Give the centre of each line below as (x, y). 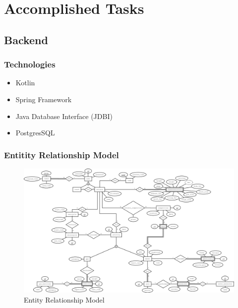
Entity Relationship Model (64, 299)
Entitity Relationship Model (61, 154)
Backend (26, 39)
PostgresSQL (35, 133)
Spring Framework (44, 99)
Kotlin (25, 83)
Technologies (30, 64)
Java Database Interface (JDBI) (64, 116)
